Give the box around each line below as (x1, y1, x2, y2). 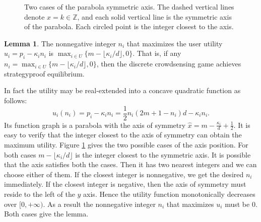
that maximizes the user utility (126, 38, 223, 48)
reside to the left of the (4, 189, 75, 199)
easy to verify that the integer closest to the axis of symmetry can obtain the (4, 129, 242, 140)
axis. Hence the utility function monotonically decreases (83, 189, 255, 199)
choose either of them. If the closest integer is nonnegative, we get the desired (4, 169, 244, 179)
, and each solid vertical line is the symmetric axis (77, 11, 232, 22)
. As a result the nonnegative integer (43, 198, 156, 209)
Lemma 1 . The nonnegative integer (4, 38, 116, 48)
